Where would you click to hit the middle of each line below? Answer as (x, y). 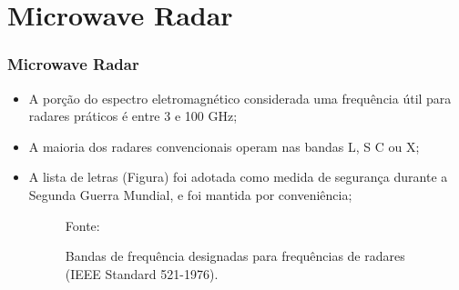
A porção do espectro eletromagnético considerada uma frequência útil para (240, 98)
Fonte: (82, 225)
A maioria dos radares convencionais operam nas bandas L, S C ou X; (224, 146)
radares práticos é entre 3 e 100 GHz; (133, 116)
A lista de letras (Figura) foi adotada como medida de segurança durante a (238, 177)
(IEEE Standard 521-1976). (142, 273)
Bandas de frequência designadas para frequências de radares (235, 256)
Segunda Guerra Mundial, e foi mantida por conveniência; (190, 194)
